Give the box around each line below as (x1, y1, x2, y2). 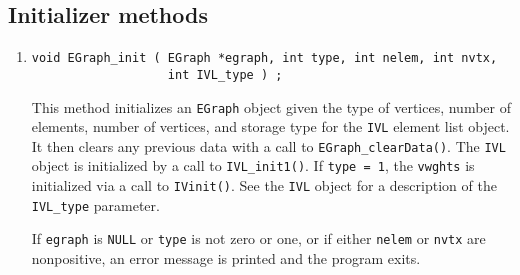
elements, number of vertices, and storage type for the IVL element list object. (31, 116, 510, 137)
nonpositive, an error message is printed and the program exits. (31, 248, 421, 269)
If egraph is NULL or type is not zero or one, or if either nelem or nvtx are (31, 228, 486, 249)
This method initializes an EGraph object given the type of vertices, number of (31, 96, 511, 117)
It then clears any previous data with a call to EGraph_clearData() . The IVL (31, 135, 506, 156)
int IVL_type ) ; (167, 67, 283, 82)
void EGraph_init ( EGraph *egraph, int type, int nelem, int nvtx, (31, 51, 498, 66)
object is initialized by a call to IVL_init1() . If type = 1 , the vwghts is (31, 155, 475, 176)
